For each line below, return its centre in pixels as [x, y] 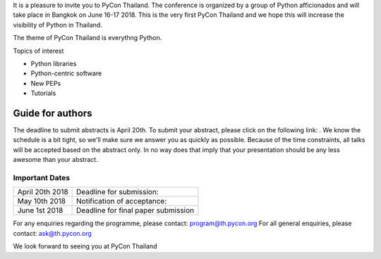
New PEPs [46, 83]
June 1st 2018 [40, 210]
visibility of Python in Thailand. [58, 25]
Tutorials [43, 93]
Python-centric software [66, 73]
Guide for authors [53, 113]
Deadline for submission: [117, 192]
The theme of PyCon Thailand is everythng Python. [87, 38]
